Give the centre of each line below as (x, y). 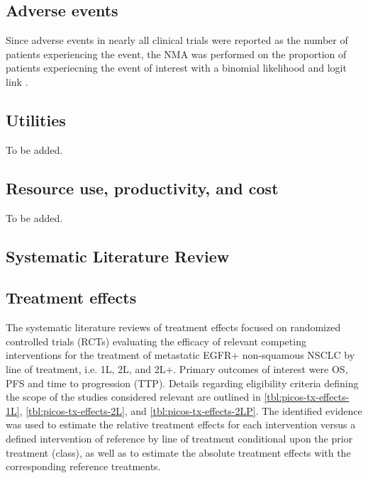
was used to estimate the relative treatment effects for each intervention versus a (181, 424)
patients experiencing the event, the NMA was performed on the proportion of (176, 54)
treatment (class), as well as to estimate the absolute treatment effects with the (178, 452)
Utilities (36, 119)
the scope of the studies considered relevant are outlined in (133, 397)
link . (17, 81)
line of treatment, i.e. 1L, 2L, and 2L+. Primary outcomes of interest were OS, (177, 368)
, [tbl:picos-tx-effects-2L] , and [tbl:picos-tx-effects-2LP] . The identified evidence (191, 410)
